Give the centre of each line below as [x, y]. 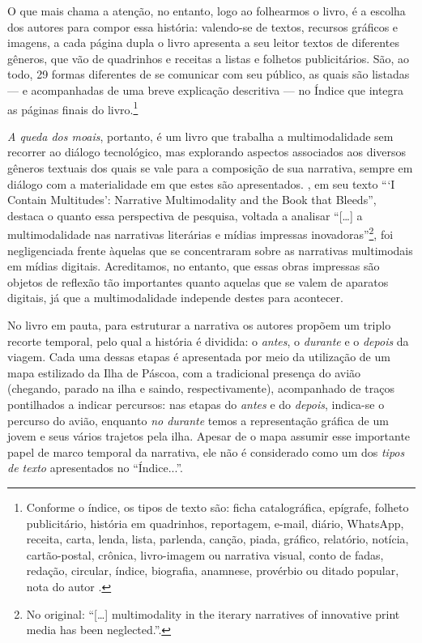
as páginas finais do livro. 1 [73, 108]
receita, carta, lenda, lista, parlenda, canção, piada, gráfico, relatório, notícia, [217, 539]
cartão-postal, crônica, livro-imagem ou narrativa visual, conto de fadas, [205, 554]
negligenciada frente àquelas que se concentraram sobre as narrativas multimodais [210, 250]
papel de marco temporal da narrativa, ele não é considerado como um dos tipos [206, 451]
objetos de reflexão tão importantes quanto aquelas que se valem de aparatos [198, 281]
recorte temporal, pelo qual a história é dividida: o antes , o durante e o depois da [208, 341]
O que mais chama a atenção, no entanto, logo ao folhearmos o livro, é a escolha [207, 11]
